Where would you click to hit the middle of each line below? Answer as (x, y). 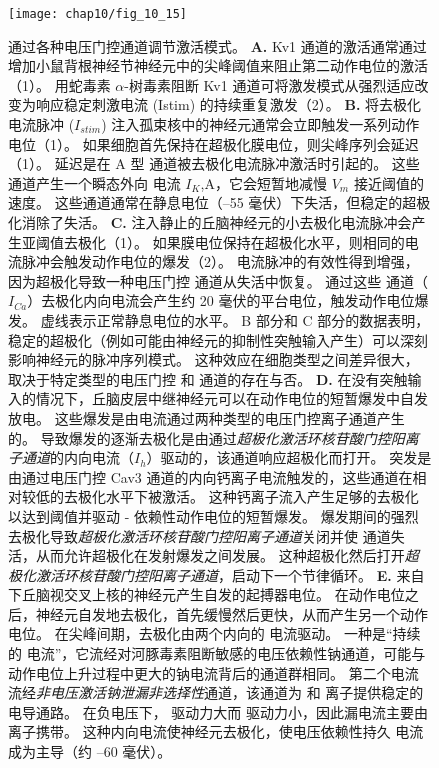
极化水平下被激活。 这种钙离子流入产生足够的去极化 (248, 496)
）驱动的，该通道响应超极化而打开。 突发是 (289, 457)
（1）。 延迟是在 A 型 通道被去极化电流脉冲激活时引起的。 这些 (214, 163)
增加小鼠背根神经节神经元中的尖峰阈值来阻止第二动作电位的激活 (218, 65)
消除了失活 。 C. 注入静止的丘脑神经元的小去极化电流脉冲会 (216, 222)
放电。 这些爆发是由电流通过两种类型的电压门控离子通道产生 (206, 417)
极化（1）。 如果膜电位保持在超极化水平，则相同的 (241, 241)
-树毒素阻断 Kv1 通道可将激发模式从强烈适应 (269, 84)
